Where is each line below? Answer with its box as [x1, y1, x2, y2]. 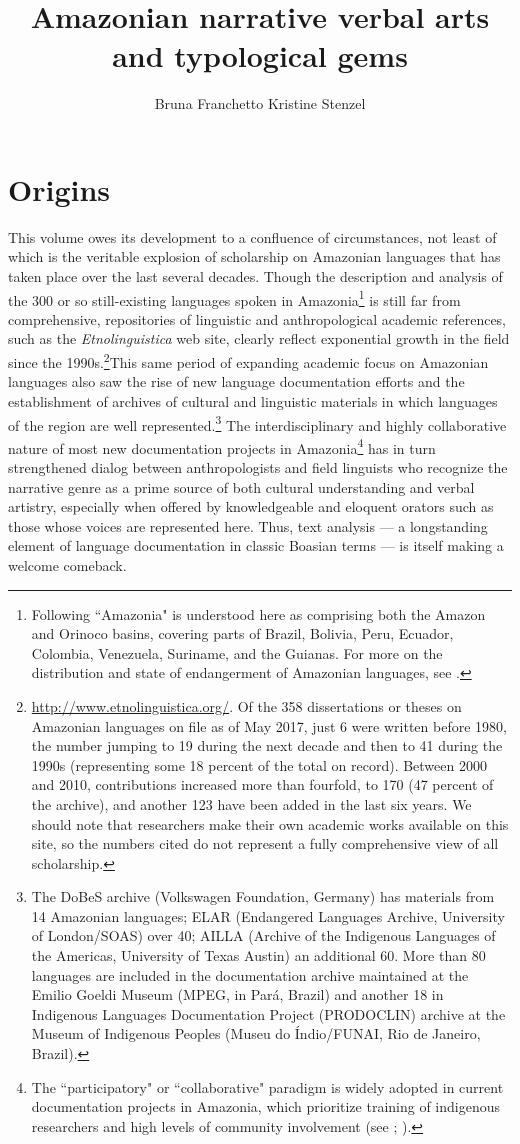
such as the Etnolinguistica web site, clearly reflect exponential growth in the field [8, 328, 510, 349]
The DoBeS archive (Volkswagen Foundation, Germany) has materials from [31, 886, 495, 907]
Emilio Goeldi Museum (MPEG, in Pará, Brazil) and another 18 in [31, 984, 444, 1005]
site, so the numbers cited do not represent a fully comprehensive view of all [31, 833, 499, 854]
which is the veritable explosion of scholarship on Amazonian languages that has [8, 246, 501, 267]
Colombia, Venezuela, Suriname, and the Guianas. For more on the [31, 642, 443, 663]
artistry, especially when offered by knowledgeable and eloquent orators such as [8, 496, 494, 517]
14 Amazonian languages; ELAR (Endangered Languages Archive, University [31, 905, 505, 926]
